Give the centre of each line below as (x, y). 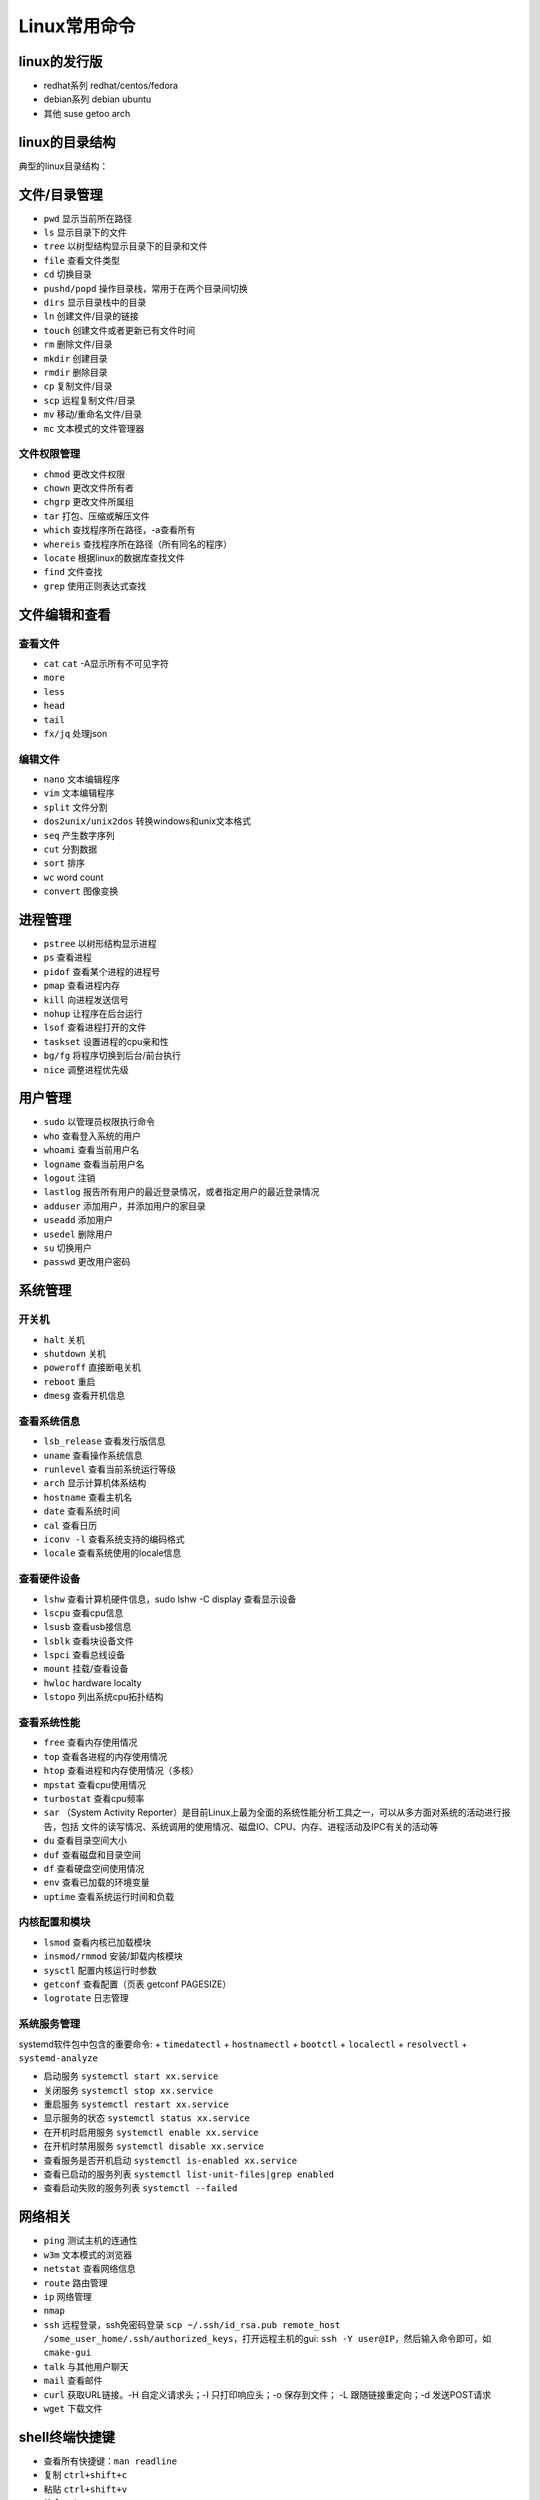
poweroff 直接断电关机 (92, 1367)
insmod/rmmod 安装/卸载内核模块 (113, 1956)
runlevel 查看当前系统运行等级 (110, 1469)
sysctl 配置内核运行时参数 (100, 1970)
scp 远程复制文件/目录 (89, 400)
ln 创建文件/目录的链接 (91, 316)
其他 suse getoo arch (87, 113)
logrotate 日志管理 (86, 1998)
